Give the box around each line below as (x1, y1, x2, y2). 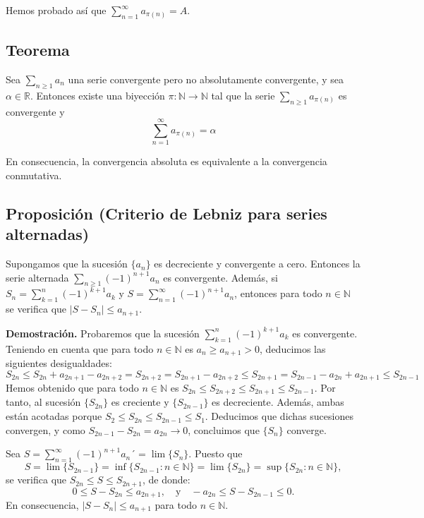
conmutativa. (6, 167, 62, 182)
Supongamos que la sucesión (6, 256, 128, 271)
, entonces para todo (234, 286, 322, 301)
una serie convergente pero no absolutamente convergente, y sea (68, 72, 344, 86)
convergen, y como (6, 422, 85, 437)
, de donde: (142, 472, 190, 487)
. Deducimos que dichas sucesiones (205, 409, 353, 423)
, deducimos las (260, 341, 326, 356)
